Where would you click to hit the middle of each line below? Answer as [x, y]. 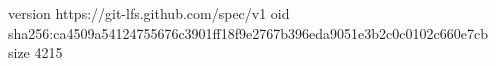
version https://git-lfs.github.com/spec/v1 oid [149, 13]
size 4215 [35, 52]
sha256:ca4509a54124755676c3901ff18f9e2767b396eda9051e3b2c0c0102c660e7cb [248, 32]
